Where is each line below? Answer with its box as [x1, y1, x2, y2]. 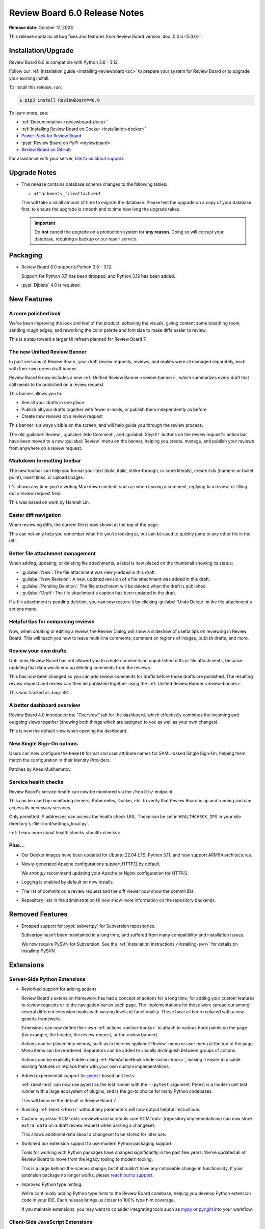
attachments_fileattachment [33, 191, 102, 196]
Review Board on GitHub [21, 146, 71, 152]
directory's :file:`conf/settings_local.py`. [9, 820, 90, 826]
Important [34, 220, 56, 226]
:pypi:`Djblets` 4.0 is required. [21, 282, 81, 288]
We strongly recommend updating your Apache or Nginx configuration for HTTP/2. [21, 870, 189, 876]
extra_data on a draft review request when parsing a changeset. [21, 1122, 156, 1128]
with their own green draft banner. [9, 365, 78, 371]
